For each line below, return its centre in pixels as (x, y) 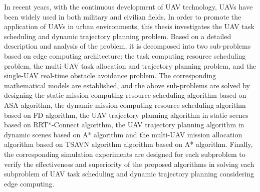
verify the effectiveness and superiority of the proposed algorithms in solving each (129, 164)
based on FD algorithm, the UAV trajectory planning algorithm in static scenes (126, 115)
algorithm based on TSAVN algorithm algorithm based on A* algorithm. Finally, (128, 144)
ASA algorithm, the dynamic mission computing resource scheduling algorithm (125, 105)
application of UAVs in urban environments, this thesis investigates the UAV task (129, 26)
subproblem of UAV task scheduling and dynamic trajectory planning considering (129, 174)
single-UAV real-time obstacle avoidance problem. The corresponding (110, 75)
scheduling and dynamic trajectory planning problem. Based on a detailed (118, 36)
